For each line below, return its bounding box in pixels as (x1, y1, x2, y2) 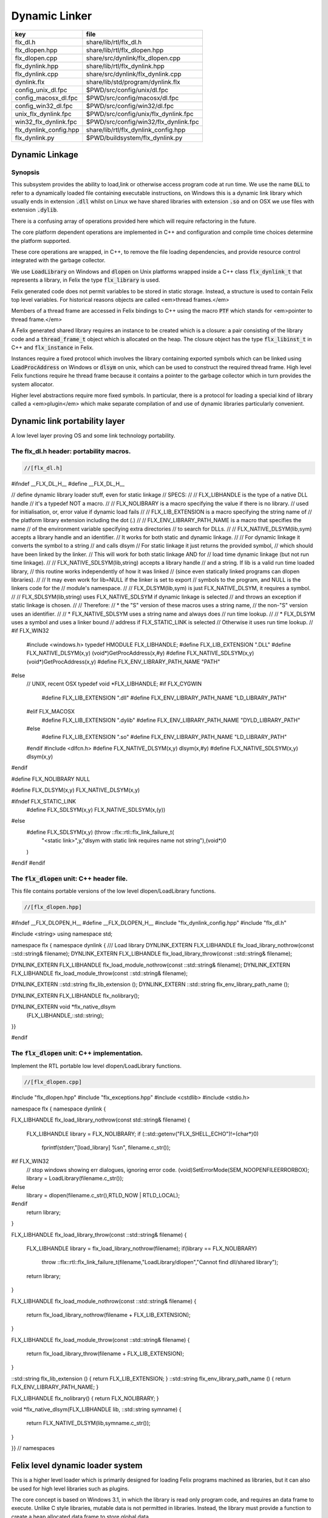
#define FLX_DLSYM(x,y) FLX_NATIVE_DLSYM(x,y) (11, 786, 140, 794)
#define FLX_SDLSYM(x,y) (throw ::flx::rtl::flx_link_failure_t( (26, 828, 174, 836)
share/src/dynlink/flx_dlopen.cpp (86, 53, 181, 62)
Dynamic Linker (11, 9, 92, 22)
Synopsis (11, 168, 39, 176)
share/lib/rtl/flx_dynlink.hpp (86, 61, 165, 70)
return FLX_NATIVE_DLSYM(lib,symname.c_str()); (26, 1420, 151, 1427)
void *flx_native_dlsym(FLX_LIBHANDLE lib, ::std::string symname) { (11, 1406, 182, 1413)
